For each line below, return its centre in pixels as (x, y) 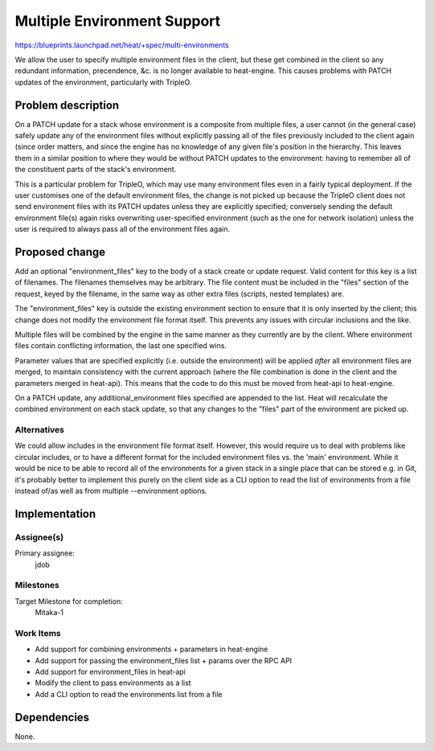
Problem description (67, 105)
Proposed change (60, 252)
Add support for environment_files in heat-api (111, 672)
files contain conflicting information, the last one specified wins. (121, 346)
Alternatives (39, 430)
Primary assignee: (45, 553)
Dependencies (52, 717)
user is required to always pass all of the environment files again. (123, 229)
